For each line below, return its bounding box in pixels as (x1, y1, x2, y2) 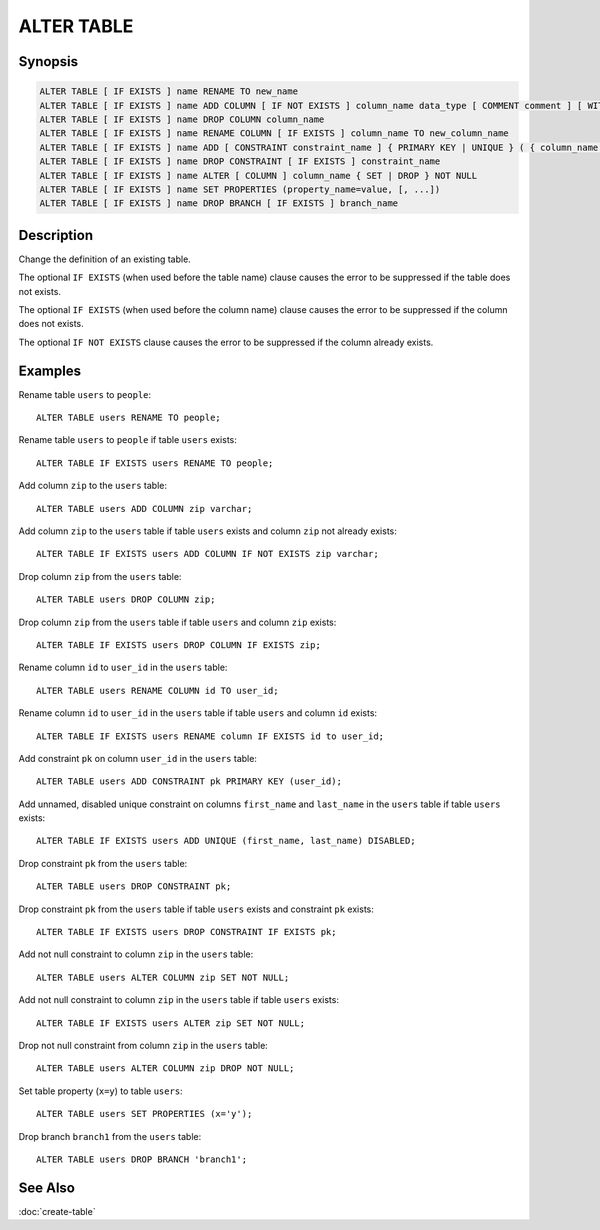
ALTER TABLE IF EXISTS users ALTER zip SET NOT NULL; (36, 1017, 305, 1029)
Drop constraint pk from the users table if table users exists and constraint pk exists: (18, 903, 374, 915)
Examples (18, 362, 82, 379)
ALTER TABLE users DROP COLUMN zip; (36, 594, 216, 605)
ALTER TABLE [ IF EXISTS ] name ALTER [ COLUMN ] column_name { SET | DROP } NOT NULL (39, 170, 478, 181)
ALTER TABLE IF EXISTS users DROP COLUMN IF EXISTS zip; (36, 639, 322, 650)
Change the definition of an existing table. (18, 253, 192, 265)
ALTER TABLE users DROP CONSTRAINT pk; (36, 881, 232, 892)
